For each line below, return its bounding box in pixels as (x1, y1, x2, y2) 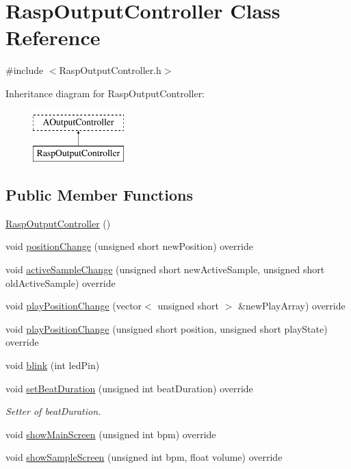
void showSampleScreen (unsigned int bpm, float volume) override (5, 450, 283, 464)
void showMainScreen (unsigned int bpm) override (5, 427, 216, 441)
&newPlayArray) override (238, 299, 346, 313)
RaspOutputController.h (59, 63, 161, 77)
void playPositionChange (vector (5, 299, 142, 313)
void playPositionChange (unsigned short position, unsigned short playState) (5, 321, 328, 335)
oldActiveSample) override (5, 275, 116, 290)
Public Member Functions (5, 184, 193, 205)
